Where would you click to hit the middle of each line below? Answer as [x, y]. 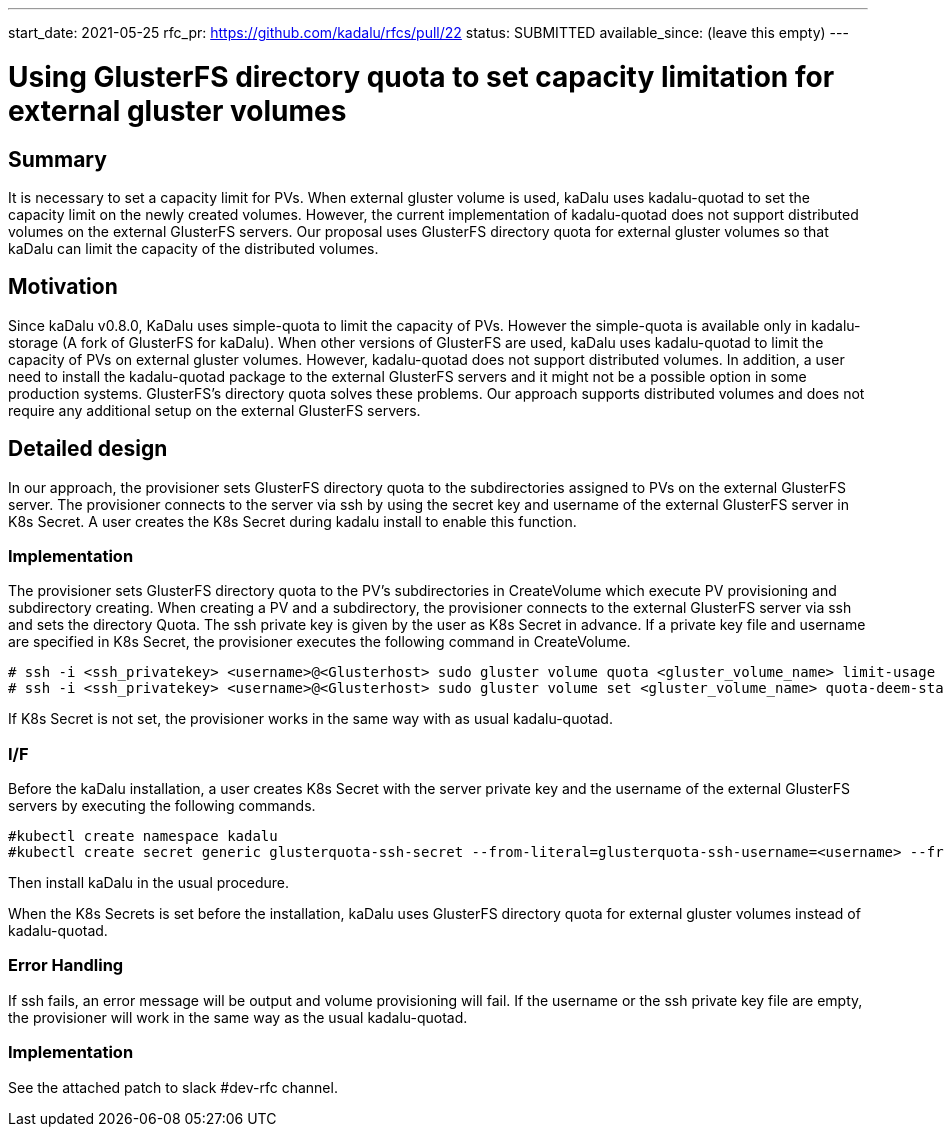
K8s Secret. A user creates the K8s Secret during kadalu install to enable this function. [292, 521]
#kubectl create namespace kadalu [143, 836]
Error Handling [66, 965]
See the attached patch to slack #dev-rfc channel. [173, 1087]
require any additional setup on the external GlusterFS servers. [214, 410]
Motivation [63, 287]
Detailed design [88, 449]
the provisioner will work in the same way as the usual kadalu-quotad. [238, 1017]
